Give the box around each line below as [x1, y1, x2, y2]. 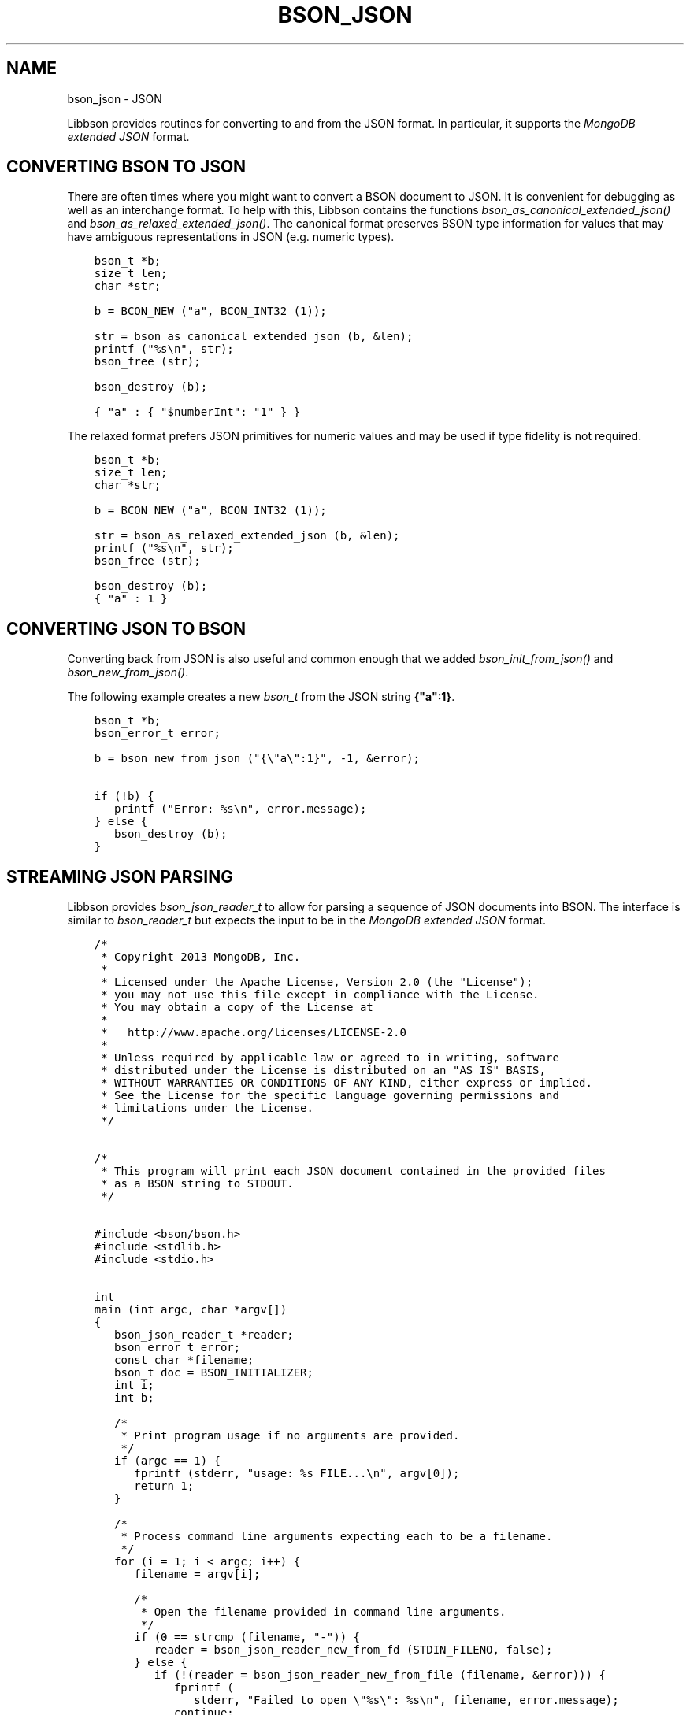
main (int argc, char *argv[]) [94, 1303, 287, 1317]
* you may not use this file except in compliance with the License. [101, 988, 540, 1002]
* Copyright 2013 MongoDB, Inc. [101, 950, 301, 964]
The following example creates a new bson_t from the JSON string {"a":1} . [67, 690, 455, 704]
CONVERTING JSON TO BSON [6, 618, 247, 639]
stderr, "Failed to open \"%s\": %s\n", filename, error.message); [194, 1694, 619, 1707]
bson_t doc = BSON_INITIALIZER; [114, 1366, 313, 1380]
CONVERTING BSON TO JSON [6, 157, 247, 177]
